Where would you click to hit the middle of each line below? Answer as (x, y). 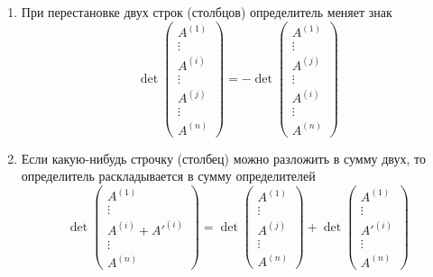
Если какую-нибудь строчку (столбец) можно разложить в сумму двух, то (223, 158)
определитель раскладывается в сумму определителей (168, 176)
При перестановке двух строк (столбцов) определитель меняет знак (207, 12)
